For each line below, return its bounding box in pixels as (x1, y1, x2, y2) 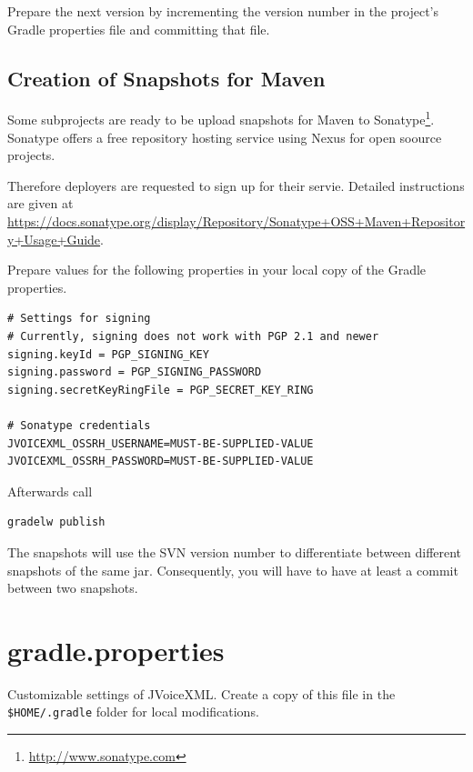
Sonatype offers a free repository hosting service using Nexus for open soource (7, 127, 442, 146)
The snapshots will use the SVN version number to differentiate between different (7, 542, 462, 561)
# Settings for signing (7, 312, 151, 326)
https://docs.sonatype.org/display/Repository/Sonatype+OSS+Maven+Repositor (7, 212, 466, 231)
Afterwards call (7, 481, 93, 500)
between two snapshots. (7, 578, 138, 597)
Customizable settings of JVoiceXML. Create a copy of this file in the (7, 684, 396, 703)
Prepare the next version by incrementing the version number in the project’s (7, 2, 438, 20)
